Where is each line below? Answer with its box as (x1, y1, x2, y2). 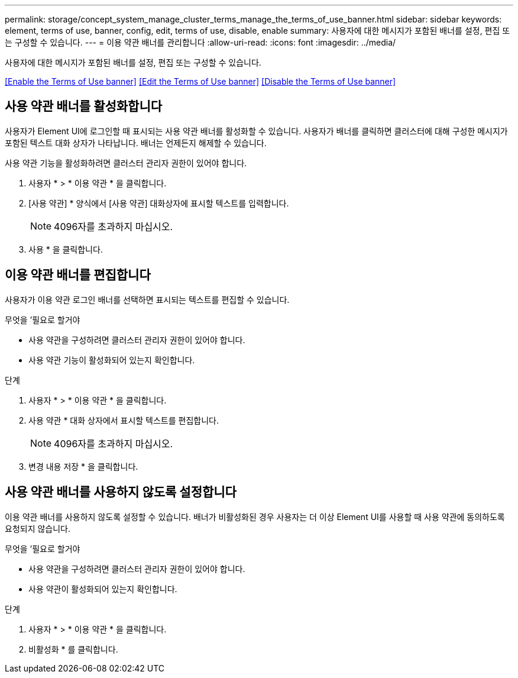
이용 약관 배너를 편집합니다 (5, 267, 151, 283)
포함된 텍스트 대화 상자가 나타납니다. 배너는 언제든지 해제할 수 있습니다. (5, 137, 267, 148)
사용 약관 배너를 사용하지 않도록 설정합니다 (5, 485, 237, 500)
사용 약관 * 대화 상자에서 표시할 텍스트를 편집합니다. (28, 415, 219, 425)
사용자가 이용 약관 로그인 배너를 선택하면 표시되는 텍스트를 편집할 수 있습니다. (5, 294, 290, 305)
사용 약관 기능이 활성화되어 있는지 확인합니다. (28, 354, 195, 365)
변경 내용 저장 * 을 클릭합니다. (28, 461, 138, 472)
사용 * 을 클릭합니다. (28, 244, 103, 254)
